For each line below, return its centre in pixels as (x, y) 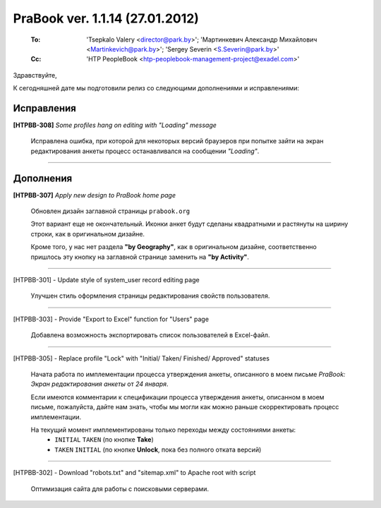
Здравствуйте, (35, 75)
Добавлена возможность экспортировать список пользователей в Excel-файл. (150, 335)
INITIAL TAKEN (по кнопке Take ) (104, 440)
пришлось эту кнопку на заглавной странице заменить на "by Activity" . (140, 257)
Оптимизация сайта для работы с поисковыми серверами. (120, 489)
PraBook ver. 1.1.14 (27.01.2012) (106, 18)
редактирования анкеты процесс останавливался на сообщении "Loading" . (145, 151)
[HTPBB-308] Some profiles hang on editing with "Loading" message (115, 125)
